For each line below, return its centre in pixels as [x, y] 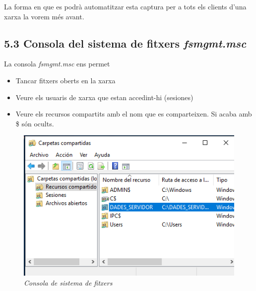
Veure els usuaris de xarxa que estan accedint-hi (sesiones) [104, 97]
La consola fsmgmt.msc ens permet [57, 64]
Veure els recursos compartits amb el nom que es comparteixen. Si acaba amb [134, 114]
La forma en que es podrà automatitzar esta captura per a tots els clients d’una [125, 6]
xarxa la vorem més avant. [44, 16]
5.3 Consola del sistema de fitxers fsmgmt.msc [125, 43]
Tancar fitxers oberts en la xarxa [65, 80]
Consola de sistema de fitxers [68, 282]
